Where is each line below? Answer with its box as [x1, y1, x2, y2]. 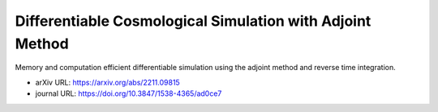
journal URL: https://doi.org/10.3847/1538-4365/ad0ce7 [35, 89, 222, 98]
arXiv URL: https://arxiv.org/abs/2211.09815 [35, 77, 180, 87]
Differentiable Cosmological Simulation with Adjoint [15, 12, 371, 30]
